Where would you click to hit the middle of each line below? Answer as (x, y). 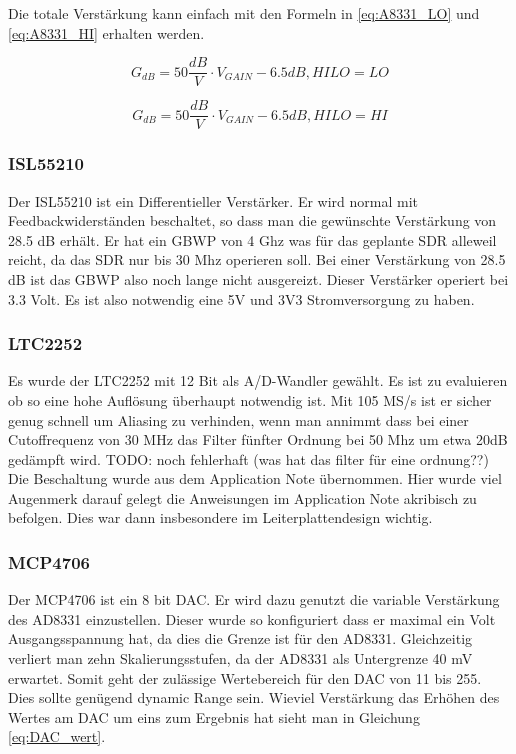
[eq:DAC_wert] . (57, 736)
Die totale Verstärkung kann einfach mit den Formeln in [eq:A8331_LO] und (244, 13)
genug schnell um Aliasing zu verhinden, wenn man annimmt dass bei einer (238, 419)
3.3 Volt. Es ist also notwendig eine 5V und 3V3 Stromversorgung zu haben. (241, 298)
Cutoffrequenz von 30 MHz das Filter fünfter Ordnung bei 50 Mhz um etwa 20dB (258, 439)
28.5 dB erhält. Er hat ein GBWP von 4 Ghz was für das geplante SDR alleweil (252, 239)
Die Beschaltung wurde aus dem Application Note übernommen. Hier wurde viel (255, 478)
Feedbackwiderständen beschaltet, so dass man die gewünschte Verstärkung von (252, 220)
